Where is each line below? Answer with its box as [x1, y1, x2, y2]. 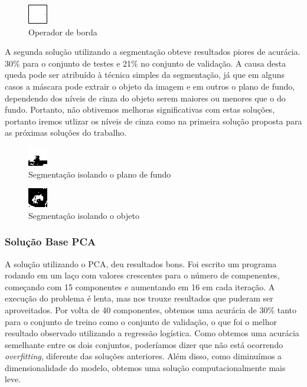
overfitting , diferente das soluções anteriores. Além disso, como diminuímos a [5, 350, 282, 362]
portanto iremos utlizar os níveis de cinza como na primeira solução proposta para [5, 114, 302, 127]
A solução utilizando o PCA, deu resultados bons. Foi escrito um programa [5, 257, 277, 270]
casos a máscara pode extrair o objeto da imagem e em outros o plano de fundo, [5, 80, 295, 92]
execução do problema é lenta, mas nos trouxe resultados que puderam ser [5, 292, 273, 304]
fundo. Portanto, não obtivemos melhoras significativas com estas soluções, [5, 103, 275, 116]
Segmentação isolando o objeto [28, 209, 139, 221]
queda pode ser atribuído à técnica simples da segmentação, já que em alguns [5, 68, 285, 81]
